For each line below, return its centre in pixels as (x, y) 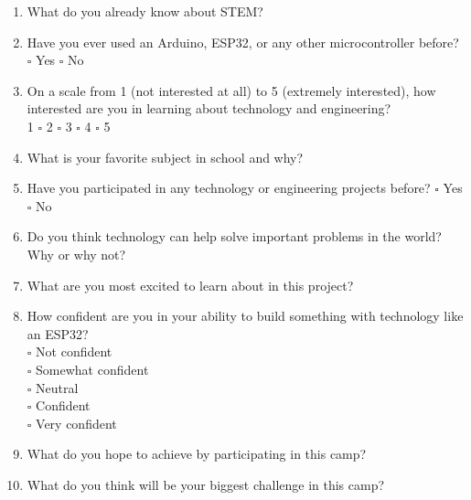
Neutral (57, 387)
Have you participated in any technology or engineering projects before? (229, 188)
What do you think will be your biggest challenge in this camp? (206, 484)
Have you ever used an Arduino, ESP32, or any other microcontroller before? (243, 42)
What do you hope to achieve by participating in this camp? (197, 454)
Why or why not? (76, 254)
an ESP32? (58, 333)
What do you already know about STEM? (145, 11)
